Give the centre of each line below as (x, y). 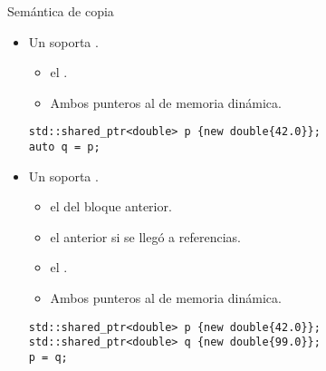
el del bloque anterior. (111, 206)
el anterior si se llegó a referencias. (145, 236)
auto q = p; (64, 147)
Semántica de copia (61, 11)
